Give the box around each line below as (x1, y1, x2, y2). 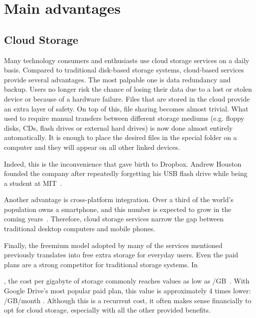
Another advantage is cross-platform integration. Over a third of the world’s (4, 194, 234, 205)
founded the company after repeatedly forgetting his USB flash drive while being (4, 168, 248, 178)
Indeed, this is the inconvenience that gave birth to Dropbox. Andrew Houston (4, 158, 242, 169)
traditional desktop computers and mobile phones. (4, 223, 156, 234)
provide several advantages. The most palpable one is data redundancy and (4, 74, 231, 84)
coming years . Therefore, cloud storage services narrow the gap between (4, 213, 224, 224)
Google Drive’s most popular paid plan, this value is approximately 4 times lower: (4, 285, 251, 296)
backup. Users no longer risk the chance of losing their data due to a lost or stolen (4, 84, 252, 94)
